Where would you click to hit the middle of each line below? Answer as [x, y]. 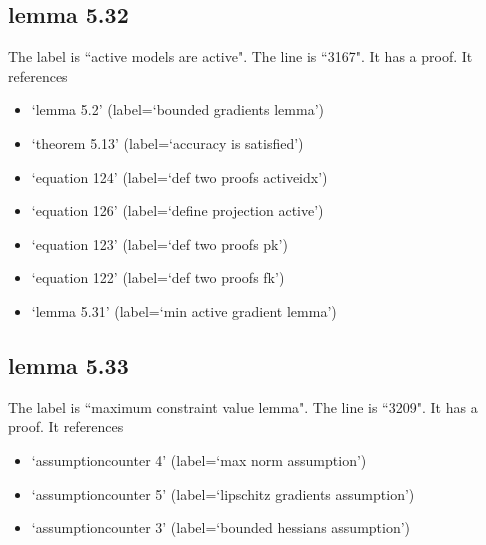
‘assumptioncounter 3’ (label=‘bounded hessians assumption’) [221, 527]
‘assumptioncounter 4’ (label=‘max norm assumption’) [199, 459]
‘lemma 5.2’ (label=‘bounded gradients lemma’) [177, 109]
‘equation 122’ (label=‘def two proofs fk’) [158, 277]
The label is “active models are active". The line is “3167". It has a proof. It [240, 56]
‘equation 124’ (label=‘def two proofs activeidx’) [179, 176]
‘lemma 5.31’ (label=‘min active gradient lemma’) [184, 310]
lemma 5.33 [68, 364]
